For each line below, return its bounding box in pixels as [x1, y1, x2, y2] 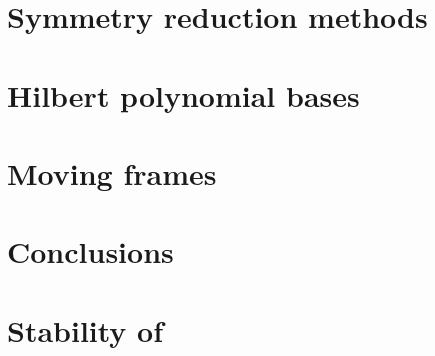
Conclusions [7, 231, 174, 272]
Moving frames [7, 152, 217, 193]
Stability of [7, 309, 164, 350]
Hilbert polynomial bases [7, 74, 360, 115]
